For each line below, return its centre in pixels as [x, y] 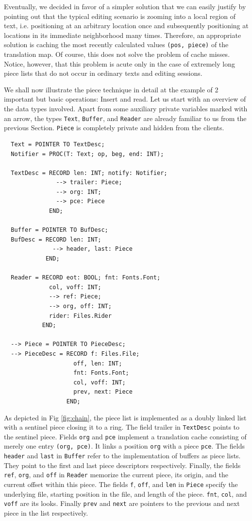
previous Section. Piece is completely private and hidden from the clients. [114, 128]
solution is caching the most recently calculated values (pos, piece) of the [116, 44]
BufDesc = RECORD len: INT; [56, 239]
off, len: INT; [98, 363]
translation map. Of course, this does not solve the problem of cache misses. [117, 54]
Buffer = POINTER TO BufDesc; [59, 230]
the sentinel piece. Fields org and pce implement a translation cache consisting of [125, 436]
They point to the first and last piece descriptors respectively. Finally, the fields [122, 465]
